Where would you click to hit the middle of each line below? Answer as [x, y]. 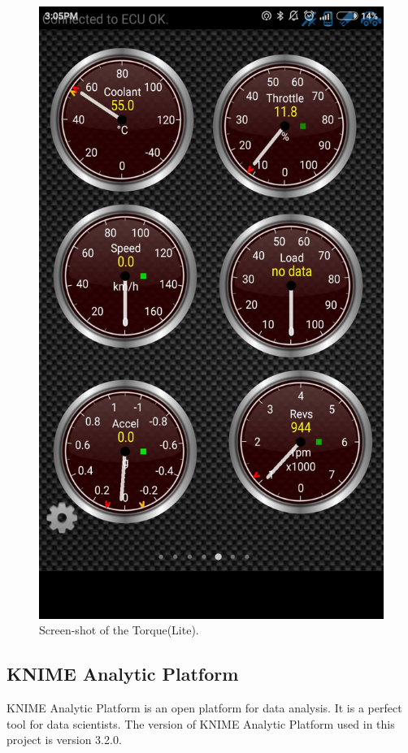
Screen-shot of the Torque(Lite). [119, 630]
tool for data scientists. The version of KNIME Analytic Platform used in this [201, 723]
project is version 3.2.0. [64, 740]
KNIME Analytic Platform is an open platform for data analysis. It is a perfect [204, 708]
